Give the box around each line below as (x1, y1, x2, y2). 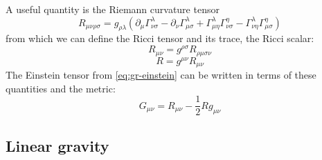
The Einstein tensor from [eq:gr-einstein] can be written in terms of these (6, 68, 316, 82)
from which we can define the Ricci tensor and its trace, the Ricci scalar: (6, 31, 314, 46)
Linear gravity (6, 134, 109, 156)
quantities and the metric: (6, 81, 116, 95)
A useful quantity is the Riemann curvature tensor (6, 2, 220, 16)
